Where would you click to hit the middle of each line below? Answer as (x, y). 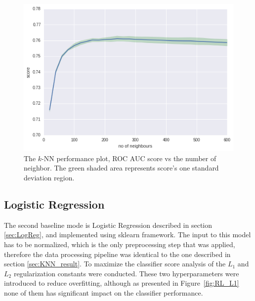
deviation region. (49, 177)
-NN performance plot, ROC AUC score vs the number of (129, 158)
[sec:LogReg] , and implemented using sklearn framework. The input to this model (127, 235)
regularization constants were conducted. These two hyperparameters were (126, 273)
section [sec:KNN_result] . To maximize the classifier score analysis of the (115, 264)
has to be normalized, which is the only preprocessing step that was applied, (120, 244)
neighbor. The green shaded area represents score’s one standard (121, 168)
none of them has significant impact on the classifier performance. (104, 292)
